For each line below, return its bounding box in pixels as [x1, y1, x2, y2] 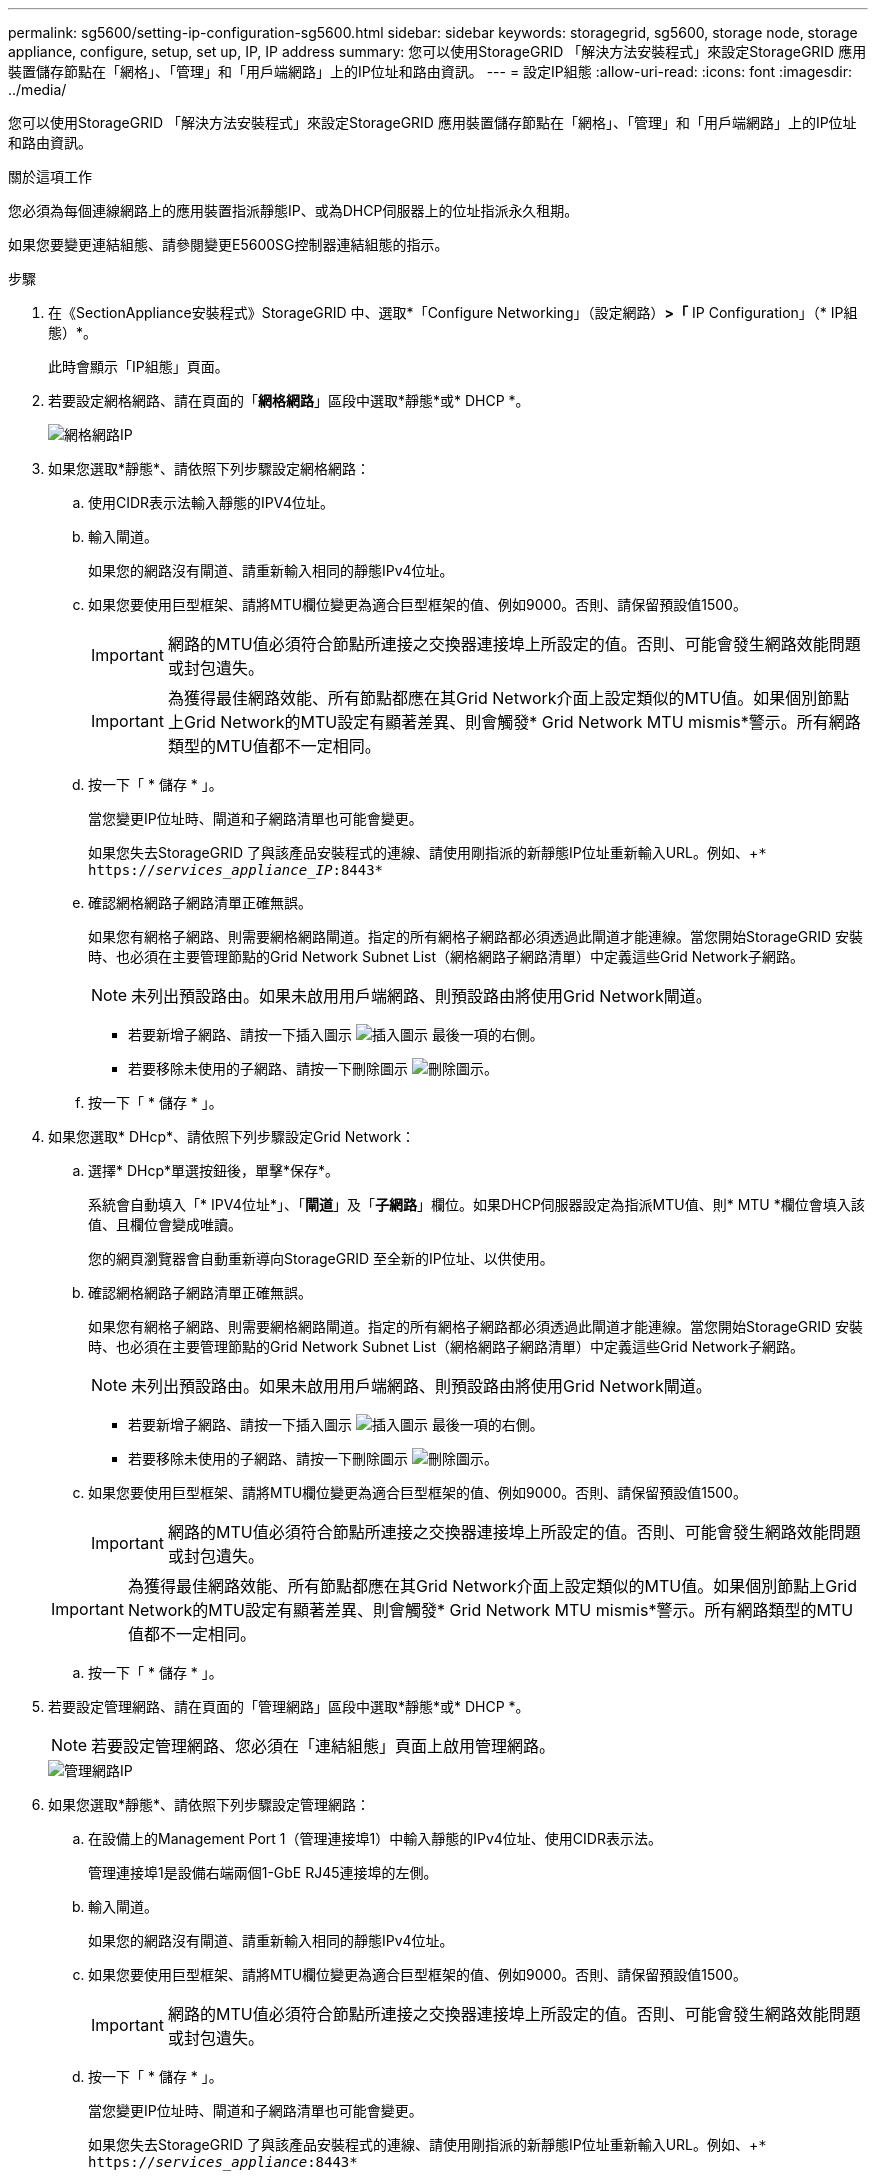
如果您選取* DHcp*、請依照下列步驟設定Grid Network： [48, 1128, 416, 1145]
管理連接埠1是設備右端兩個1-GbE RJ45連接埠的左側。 [88, 1864, 438, 1881]
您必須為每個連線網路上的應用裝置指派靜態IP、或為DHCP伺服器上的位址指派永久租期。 [8, 202, 579, 219]
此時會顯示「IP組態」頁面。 [48, 358, 229, 375]
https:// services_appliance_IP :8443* [88, 862, 384, 878]
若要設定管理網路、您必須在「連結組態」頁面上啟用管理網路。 [91, 1736, 556, 1756]
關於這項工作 [8, 168, 92, 185]
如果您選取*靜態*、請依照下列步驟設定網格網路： [48, 460, 371, 477]
